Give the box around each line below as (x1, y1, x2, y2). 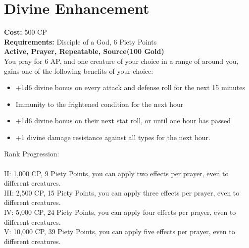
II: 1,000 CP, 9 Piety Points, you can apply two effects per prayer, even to (4, 168, 229, 178)
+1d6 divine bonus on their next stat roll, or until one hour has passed (15, 115, 231, 126)
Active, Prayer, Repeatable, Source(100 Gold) (4, 46, 164, 56)
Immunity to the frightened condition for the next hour (15, 99, 184, 109)
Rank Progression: (4, 149, 59, 159)
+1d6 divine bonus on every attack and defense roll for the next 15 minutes (15, 82, 245, 93)
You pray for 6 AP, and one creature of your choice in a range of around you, (4, 55, 239, 66)
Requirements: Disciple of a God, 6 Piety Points (4, 36, 157, 47)
